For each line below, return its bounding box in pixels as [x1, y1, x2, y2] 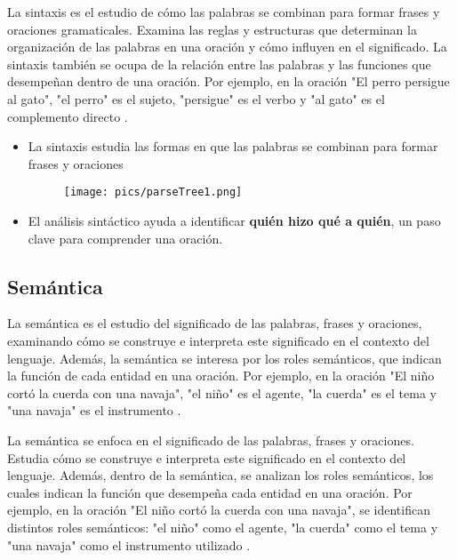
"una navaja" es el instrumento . [7, 401, 181, 420]
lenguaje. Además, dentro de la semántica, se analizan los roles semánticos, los [7, 466, 434, 484]
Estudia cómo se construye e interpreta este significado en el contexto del [7, 448, 406, 467]
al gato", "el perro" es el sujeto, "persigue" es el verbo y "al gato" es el [7, 89, 385, 108]
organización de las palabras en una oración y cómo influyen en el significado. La [7, 37, 447, 56]
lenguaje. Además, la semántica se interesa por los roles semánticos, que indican [7, 348, 442, 367]
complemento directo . [7, 107, 128, 125]
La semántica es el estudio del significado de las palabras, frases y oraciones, [7, 314, 422, 332]
